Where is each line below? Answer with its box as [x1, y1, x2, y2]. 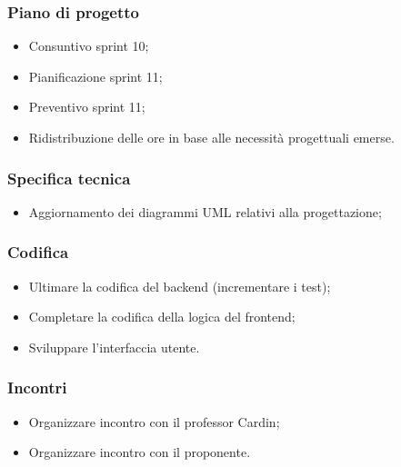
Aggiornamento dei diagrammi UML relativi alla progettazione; [28, 202, 382, 221]
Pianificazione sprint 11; [28, 66, 163, 85]
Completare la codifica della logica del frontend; [28, 307, 296, 326]
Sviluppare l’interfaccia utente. [28, 337, 200, 356]
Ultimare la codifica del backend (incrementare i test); [28, 276, 331, 295]
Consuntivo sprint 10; [28, 36, 149, 55]
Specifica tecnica [7, 166, 131, 189]
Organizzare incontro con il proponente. [28, 442, 251, 462]
